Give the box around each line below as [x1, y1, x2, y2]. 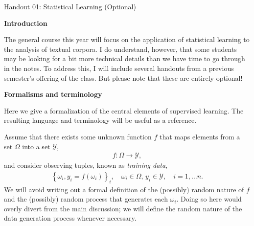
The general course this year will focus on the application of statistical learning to [4, 34, 250, 45]
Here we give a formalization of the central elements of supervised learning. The [4, 105, 244, 115]
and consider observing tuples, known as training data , [4, 160, 168, 170]
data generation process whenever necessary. [4, 213, 137, 223]
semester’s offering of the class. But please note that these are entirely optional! [4, 72, 243, 83]
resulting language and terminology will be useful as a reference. [4, 115, 197, 125]
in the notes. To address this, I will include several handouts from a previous [4, 63, 234, 73]
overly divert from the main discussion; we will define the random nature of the [4, 203, 242, 213]
